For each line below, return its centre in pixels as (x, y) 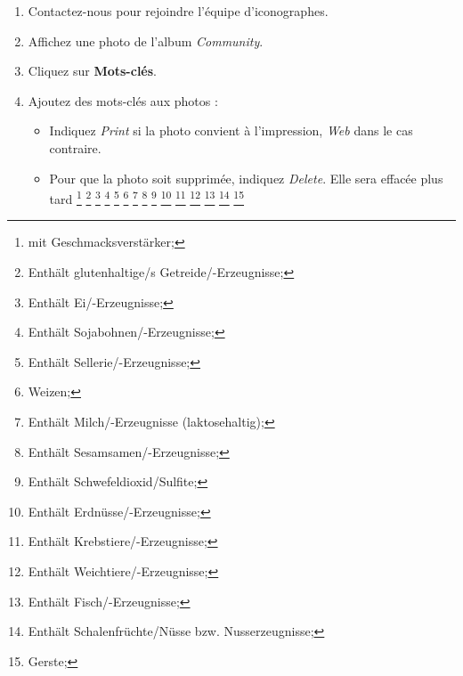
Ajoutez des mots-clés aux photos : (123, 100)
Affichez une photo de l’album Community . (146, 41)
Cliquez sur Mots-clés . (92, 71)
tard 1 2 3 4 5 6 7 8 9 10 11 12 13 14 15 (147, 197)
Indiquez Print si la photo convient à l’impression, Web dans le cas (231, 130)
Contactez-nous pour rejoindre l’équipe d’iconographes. (178, 11)
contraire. (75, 147)
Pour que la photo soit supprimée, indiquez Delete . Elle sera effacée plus (246, 178)
